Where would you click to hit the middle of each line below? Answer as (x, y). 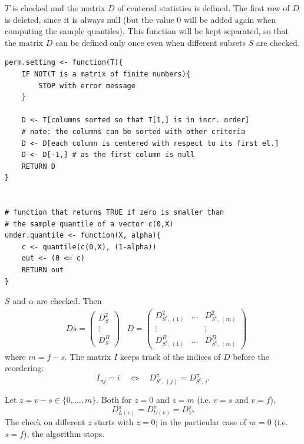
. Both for (114, 400)
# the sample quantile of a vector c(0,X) (89, 224)
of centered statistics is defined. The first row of (204, 8)
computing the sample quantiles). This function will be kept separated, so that (147, 31)
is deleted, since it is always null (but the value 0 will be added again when (140, 19)
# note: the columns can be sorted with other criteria (133, 131)
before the (251, 356)
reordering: (24, 368)
